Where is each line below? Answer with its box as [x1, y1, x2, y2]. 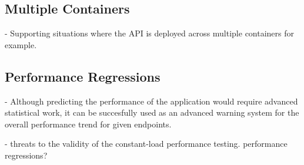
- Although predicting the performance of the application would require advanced [5, 95, 298, 107]
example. [5, 38, 37, 50]
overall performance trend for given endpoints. [5, 117, 172, 130]
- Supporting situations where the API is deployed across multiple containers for [5, 27, 295, 39]
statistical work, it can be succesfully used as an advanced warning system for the [5, 106, 299, 119]
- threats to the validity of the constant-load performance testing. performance [5, 137, 288, 150]
